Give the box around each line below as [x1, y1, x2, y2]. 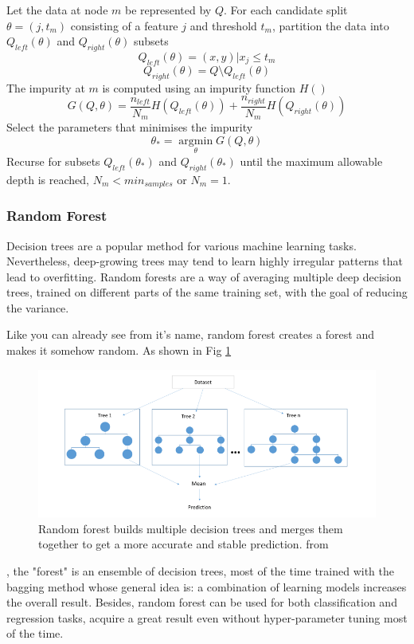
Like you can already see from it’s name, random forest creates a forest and [6, 326, 374, 343]
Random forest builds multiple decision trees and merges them [38, 520, 343, 536]
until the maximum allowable [240, 153, 383, 170]
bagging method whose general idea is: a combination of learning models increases [6, 578, 407, 595]
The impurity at [6, 79, 85, 96]
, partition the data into [271, 17, 389, 33]
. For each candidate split [224, 2, 348, 18]
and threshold [189, 17, 257, 33]
